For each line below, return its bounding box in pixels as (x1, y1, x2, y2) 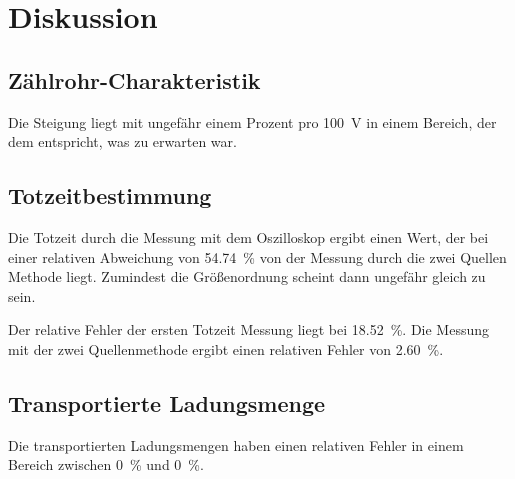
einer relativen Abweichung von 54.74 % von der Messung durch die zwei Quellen (8, 246, 507, 267)
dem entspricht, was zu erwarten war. (8, 131, 237, 152)
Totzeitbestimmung (8, 180, 212, 211)
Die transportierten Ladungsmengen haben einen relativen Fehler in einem (8, 434, 464, 455)
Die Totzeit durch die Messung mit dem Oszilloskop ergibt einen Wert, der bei (8, 226, 489, 247)
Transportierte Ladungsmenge (8, 387, 326, 418)
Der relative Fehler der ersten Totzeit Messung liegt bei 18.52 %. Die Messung (8, 319, 490, 340)
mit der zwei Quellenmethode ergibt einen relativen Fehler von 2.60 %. (8, 338, 444, 359)
